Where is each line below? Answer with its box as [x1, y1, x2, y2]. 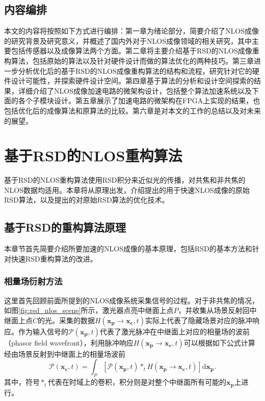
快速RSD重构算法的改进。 [11, 253, 97, 264]
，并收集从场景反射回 [178, 305, 250, 316]
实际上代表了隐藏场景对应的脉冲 [145, 314, 252, 325]
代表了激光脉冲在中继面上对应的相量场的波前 [100, 326, 250, 336]
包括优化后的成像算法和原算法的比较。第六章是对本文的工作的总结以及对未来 [4, 105, 261, 116]
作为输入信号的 [18, 326, 68, 336]
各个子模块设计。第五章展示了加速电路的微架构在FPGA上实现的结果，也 [18, 95, 260, 106]
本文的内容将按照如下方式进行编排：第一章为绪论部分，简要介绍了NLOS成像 [4, 25, 259, 36]
